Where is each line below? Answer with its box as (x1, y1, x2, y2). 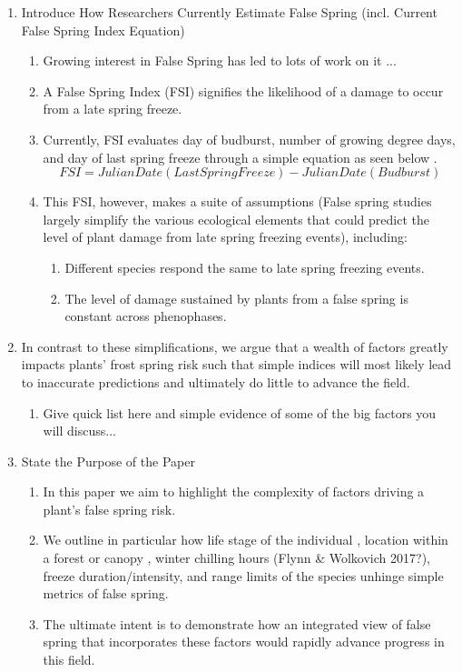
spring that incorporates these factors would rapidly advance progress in (43, 632, 445, 651)
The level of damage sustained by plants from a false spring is (64, 288, 408, 307)
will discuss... (43, 421, 116, 440)
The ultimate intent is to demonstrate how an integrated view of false (43, 614, 431, 633)
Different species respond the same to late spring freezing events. (64, 257, 425, 276)
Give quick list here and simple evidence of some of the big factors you (43, 403, 437, 422)
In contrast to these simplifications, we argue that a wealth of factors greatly (21, 336, 448, 356)
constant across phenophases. (64, 306, 227, 326)
